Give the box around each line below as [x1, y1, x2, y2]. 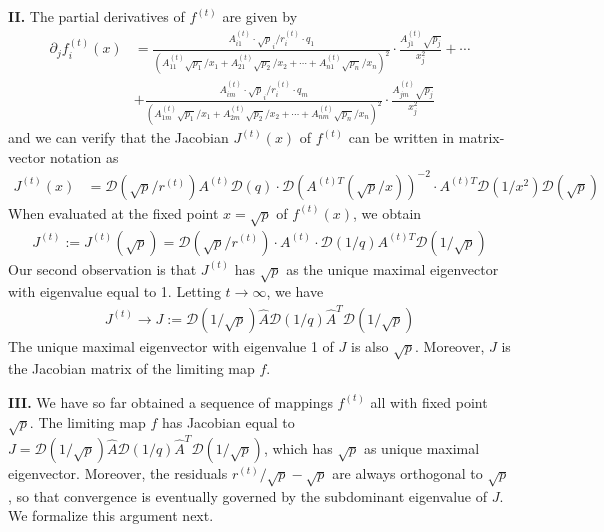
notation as [50, 146, 119, 167]
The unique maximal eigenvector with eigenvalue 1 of [8, 335, 334, 356]
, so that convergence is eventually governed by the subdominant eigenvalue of [8, 485, 488, 506]
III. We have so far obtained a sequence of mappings [8, 391, 333, 412]
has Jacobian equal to [161, 411, 295, 432]
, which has [263, 438, 333, 459]
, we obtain [353, 202, 422, 223]
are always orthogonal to [332, 463, 483, 484]
